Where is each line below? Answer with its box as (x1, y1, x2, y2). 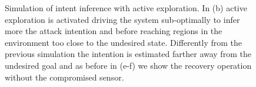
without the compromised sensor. (5, 71, 124, 83)
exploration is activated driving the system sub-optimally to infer (5, 13, 240, 25)
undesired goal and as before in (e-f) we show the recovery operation (5, 59, 252, 71)
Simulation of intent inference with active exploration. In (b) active (5, 2, 247, 14)
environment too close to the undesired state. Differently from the (5, 36, 242, 48)
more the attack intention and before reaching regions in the (5, 25, 222, 37)
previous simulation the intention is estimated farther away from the (5, 48, 251, 60)
